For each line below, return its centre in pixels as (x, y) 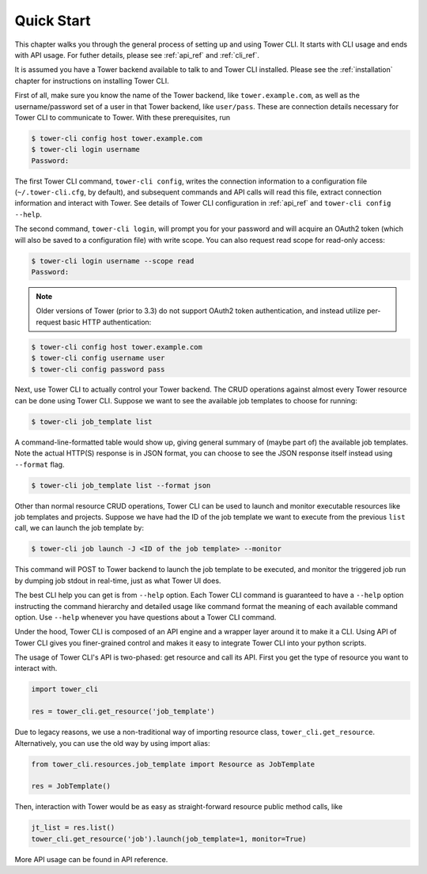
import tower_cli (65, 689)
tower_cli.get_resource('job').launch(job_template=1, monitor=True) (169, 839)
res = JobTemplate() (71, 786)
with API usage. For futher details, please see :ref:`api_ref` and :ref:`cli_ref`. (137, 55)
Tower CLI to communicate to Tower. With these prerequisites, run (123, 117)
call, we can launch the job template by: (79, 528)
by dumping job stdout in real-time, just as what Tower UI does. (118, 581)
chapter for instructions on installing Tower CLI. (92, 81)
